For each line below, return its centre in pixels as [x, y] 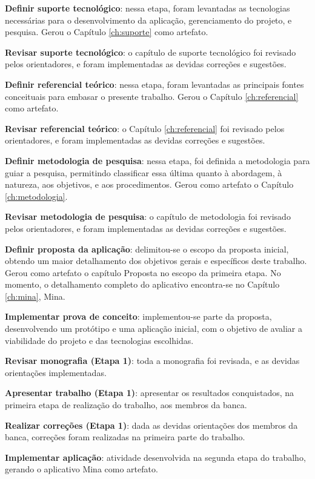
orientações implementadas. [56, 372]
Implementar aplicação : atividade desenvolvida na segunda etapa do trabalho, [155, 457]
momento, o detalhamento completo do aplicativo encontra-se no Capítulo [142, 284]
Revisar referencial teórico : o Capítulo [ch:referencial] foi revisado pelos [145, 128]
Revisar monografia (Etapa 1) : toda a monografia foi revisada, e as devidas [152, 361]
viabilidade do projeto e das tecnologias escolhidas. [99, 340]
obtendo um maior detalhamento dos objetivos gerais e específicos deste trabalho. [156, 261]
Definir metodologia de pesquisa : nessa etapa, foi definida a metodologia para [157, 160]
